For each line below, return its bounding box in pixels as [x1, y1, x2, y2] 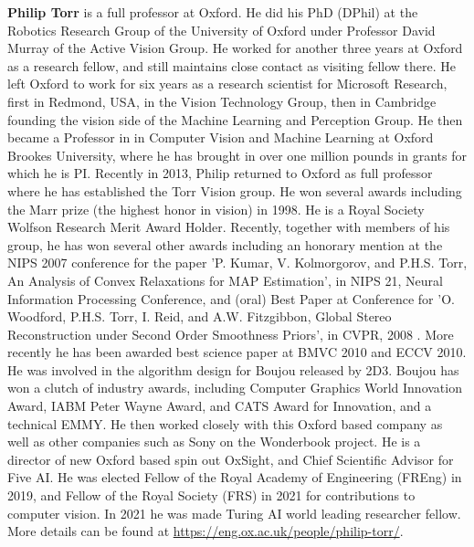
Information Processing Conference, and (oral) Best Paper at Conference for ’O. [7, 289, 455, 308]
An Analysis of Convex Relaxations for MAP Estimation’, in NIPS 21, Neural [7, 270, 443, 289]
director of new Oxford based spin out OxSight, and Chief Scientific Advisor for [7, 449, 454, 468]
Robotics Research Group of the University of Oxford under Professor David [7, 20, 436, 39]
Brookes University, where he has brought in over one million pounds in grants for [7, 145, 467, 164]
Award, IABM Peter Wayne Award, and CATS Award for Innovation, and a [7, 396, 432, 416]
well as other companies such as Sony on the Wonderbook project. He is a [7, 432, 421, 451]
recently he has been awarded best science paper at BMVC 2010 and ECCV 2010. [7, 342, 467, 362]
